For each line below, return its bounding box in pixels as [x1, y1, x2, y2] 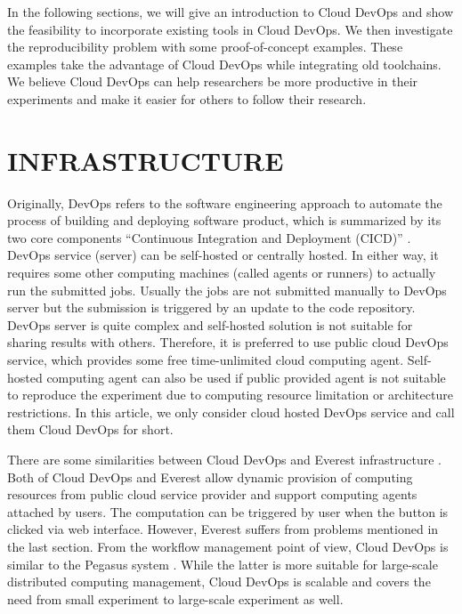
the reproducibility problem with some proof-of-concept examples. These [7, 37, 403, 56]
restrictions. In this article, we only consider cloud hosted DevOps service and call [7, 402, 455, 421]
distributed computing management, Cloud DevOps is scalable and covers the [7, 572, 431, 591]
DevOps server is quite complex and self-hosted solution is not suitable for [7, 315, 413, 334]
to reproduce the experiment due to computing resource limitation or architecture [7, 385, 453, 404]
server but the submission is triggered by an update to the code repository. [7, 298, 416, 317]
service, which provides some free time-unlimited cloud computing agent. [7, 351, 404, 369]
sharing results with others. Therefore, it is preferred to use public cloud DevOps [7, 333, 449, 351]
